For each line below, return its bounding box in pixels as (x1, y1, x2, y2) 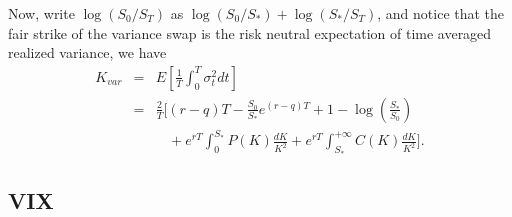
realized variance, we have (8, 42, 167, 63)
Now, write (8, 3, 75, 23)
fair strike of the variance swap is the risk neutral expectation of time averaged (8, 22, 492, 43)
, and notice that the (377, 3, 505, 23)
